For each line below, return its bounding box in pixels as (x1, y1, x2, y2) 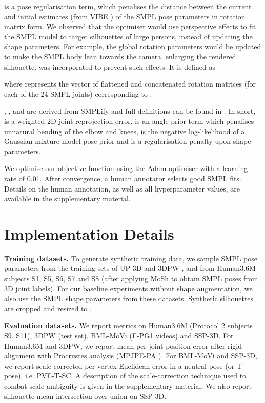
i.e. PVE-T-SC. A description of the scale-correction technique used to (25, 370, 247, 381)
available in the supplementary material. (4, 193, 131, 204)
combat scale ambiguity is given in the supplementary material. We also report (4, 380, 252, 391)
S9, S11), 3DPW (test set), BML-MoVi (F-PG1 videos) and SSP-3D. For (4, 330, 234, 341)
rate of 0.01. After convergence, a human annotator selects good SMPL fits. (4, 173, 241, 183)
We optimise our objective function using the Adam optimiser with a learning (4, 163, 248, 174)
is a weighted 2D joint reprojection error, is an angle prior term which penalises (4, 115, 254, 126)
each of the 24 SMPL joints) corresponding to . (4, 88, 152, 99)
